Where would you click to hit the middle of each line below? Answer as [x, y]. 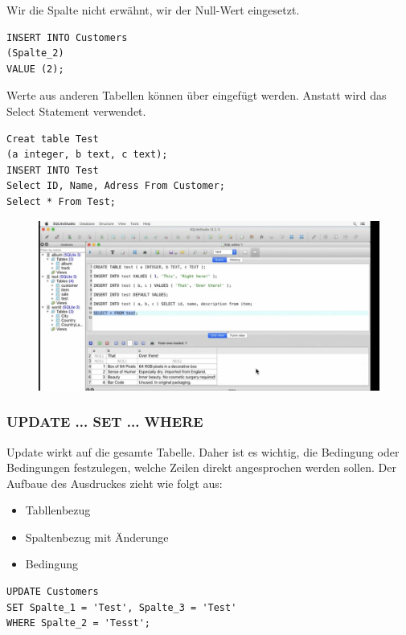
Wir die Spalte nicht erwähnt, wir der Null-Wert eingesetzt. [153, 10]
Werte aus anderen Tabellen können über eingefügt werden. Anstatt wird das [197, 95]
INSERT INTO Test [53, 170]
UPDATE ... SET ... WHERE [105, 422]
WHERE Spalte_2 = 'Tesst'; [78, 623]
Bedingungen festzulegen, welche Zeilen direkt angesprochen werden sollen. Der [201, 467]
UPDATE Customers [53, 592]
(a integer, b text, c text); [87, 155]
